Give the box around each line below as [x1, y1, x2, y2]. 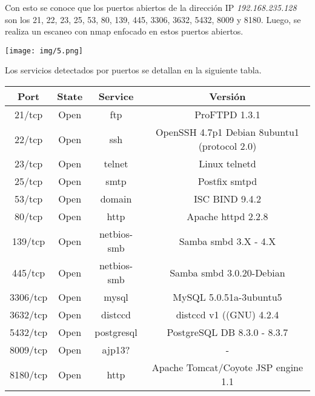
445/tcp [12, 265, 45, 280]
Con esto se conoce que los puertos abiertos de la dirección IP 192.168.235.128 [5, 1, 297, 13]
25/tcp [15, 174, 43, 189]
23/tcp [15, 156, 43, 171]
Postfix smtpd [197, 174, 257, 189]
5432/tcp [10, 325, 48, 340]
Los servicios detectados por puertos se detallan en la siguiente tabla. [5, 64, 262, 76]
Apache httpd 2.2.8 [187, 209, 268, 224]
